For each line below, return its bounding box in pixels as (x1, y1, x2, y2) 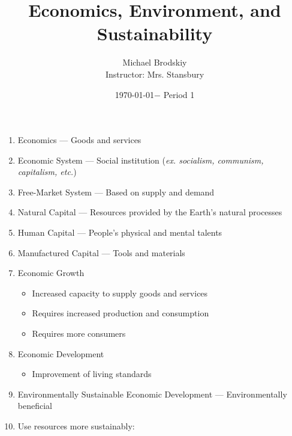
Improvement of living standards (32, 367, 152, 380)
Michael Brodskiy (122, 56, 187, 69)
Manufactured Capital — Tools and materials (17, 246, 185, 259)
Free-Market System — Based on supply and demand (17, 185, 215, 198)
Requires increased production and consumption (32, 307, 209, 319)
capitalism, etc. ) (17, 165, 77, 178)
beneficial (17, 399, 52, 412)
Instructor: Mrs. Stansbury (105, 67, 204, 80)
